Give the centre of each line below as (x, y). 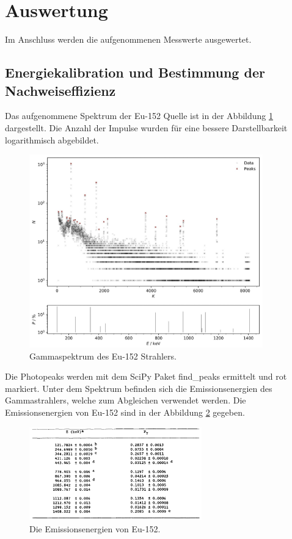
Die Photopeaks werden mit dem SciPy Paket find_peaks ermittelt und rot (146, 376)
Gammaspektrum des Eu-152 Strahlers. (103, 356)
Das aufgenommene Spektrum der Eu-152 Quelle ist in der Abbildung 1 (139, 116)
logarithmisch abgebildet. (52, 139)
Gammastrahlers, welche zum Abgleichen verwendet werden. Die (126, 400)
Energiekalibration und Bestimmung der (135, 72)
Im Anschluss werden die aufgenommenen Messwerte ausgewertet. (128, 39)
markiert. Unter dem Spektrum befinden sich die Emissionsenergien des (139, 388)
